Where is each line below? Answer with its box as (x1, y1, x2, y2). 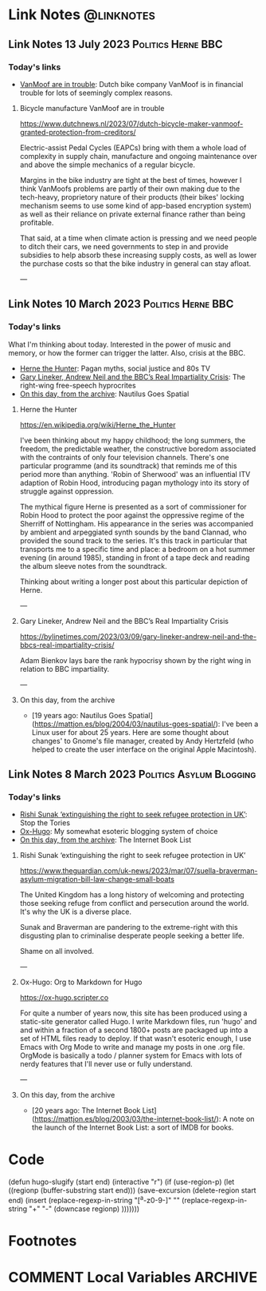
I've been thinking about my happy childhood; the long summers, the (19, 435, 246, 445)
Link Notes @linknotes (8, 6, 155, 24)
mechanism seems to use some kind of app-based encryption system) (19, 201, 252, 210)
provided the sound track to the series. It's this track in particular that (19, 535, 248, 545)
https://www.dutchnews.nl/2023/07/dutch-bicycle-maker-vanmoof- (19, 118, 244, 129)
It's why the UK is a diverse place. (19, 907, 131, 916)
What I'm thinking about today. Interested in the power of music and (8, 340, 231, 349)
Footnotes (8, 1232, 77, 1250)
